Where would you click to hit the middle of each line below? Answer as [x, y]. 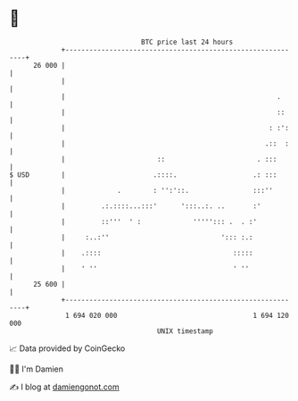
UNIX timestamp [185, 331]
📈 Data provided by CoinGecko [67, 348]
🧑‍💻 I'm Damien [37, 369]
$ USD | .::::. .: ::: [143, 175]
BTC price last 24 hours [187, 42]
